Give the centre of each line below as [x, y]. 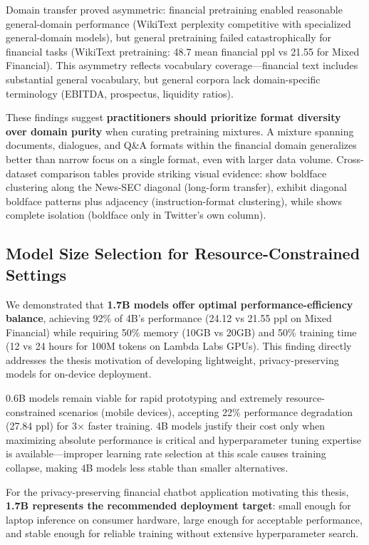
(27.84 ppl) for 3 [42, 426]
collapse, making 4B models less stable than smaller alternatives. [147, 468]
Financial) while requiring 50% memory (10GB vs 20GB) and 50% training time [181, 332]
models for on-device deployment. [79, 374]
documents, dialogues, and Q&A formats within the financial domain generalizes [181, 145]
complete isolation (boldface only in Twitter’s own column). [136, 215]
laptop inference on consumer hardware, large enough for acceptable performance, [184, 519]
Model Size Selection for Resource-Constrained [183, 253]
